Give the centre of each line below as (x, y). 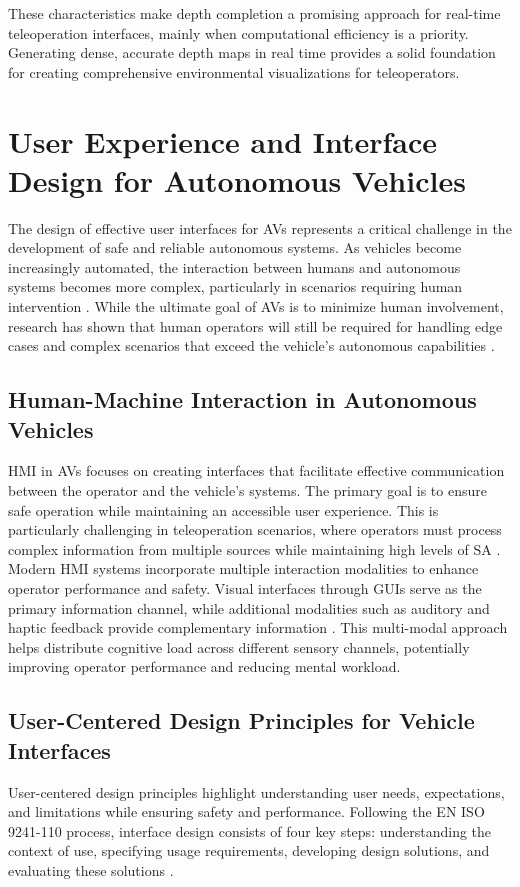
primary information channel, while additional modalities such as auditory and (249, 607)
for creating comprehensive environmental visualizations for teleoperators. (234, 71)
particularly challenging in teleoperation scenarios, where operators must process (255, 529)
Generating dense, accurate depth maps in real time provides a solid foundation (252, 52)
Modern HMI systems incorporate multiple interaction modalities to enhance (243, 568)
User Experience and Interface (223, 140)
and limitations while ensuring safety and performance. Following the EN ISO (246, 811)
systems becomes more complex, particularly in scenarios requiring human (235, 286)
